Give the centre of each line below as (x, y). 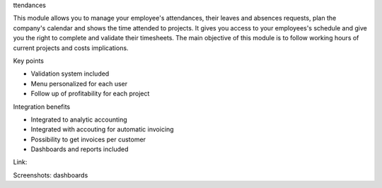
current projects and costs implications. (71, 48)
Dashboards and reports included (80, 149)
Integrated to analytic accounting (79, 119)
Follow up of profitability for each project (90, 94)
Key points (29, 61)
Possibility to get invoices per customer (88, 139)
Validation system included (70, 74)
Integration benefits (42, 107)
